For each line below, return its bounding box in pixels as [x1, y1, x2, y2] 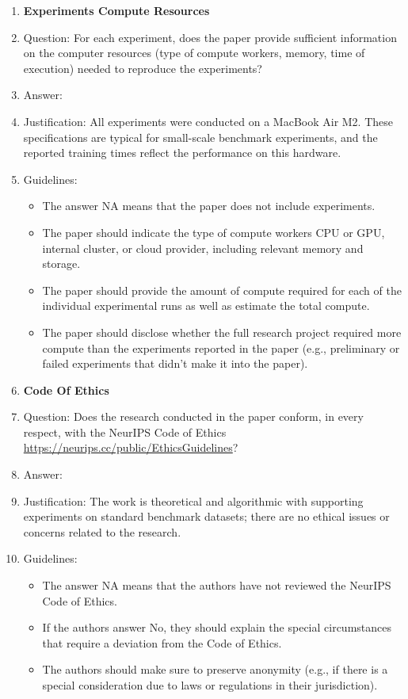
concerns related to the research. [23, 523, 181, 540]
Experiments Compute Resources [23, 2, 210, 18]
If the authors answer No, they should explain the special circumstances [42, 619, 391, 636]
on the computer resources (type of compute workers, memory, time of [23, 44, 365, 61]
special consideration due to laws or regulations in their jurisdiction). [42, 677, 378, 693]
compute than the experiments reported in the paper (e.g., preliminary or [42, 339, 400, 356]
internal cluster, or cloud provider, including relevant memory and [42, 239, 364, 256]
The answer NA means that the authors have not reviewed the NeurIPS [42, 577, 391, 594]
